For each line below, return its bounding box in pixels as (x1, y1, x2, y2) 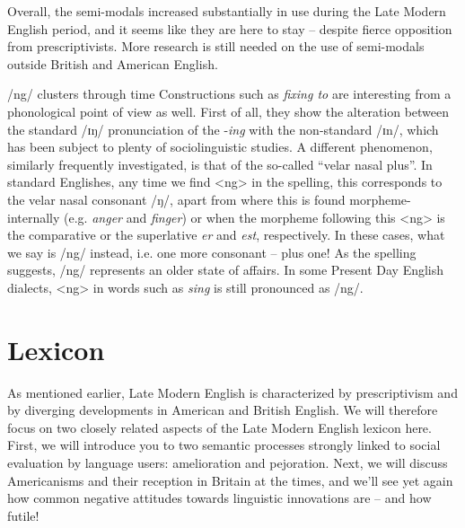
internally (7, 207, 60, 226)
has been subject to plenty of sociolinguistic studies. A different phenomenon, (7, 137, 433, 156)
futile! (7, 506, 39, 524)
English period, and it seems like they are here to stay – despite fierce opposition (7, 19, 452, 38)
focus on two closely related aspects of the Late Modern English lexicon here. (7, 418, 432, 436)
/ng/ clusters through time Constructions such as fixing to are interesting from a (7, 84, 452, 103)
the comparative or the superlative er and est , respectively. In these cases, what (7, 225, 445, 244)
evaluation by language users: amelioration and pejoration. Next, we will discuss (7, 453, 448, 471)
